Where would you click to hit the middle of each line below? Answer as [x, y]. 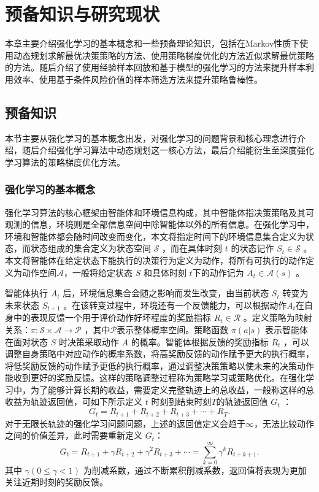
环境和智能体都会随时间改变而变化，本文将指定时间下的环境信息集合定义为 [155, 236]
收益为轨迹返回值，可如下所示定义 [74, 402]
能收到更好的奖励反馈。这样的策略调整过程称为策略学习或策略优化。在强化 [155, 378]
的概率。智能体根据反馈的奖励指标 [200, 341]
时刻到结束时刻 [181, 402]
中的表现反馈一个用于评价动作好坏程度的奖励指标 [112, 317]
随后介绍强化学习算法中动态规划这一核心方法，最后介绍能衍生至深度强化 [168, 150]
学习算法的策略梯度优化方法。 [65, 162]
